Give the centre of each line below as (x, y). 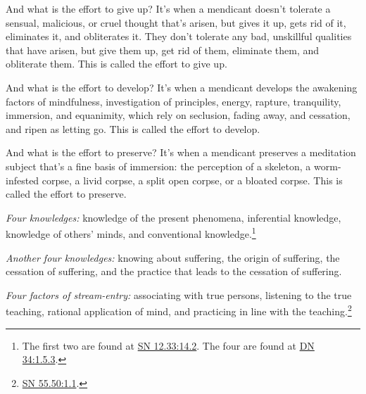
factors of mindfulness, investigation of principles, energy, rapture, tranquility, (173, 101)
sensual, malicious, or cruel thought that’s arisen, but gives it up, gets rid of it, (176, 22)
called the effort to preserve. (66, 194)
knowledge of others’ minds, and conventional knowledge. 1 (131, 233)
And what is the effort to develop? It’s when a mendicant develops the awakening (182, 87)
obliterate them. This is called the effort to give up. (116, 64)
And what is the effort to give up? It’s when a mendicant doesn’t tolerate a (168, 8)
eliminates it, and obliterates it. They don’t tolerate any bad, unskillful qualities (179, 36)
